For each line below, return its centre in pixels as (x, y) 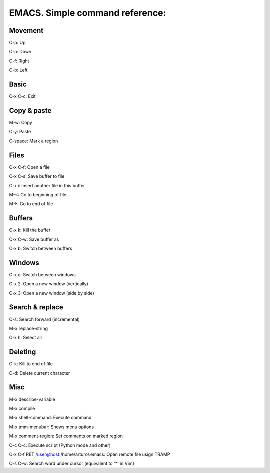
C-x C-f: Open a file (29, 167)
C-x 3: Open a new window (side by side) (52, 293)
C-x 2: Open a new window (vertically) (49, 284)
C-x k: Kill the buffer (30, 230)
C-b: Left (18, 70)
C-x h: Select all (26, 338)
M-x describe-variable (32, 399)
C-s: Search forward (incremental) (44, 319)
